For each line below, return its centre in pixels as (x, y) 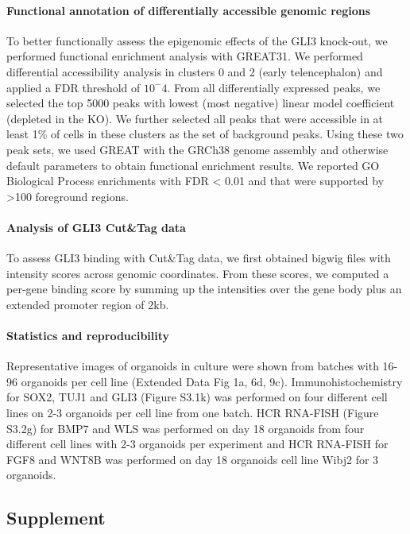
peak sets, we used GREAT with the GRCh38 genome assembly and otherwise (197, 149)
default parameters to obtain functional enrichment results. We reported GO (193, 165)
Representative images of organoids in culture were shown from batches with (193, 366)
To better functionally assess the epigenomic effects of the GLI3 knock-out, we (197, 40)
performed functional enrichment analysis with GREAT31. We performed (185, 56)
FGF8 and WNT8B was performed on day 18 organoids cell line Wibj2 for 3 (193, 459)
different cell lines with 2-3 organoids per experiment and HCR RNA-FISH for (197, 444)
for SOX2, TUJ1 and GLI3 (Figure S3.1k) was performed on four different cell (197, 397)
